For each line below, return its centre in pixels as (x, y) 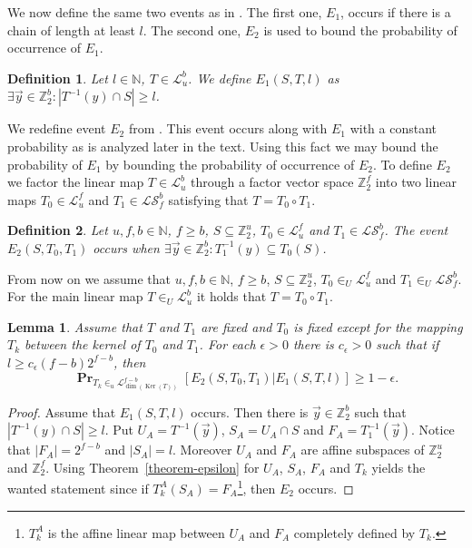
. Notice (433, 430)
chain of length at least (71, 29)
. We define (220, 78)
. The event (416, 230)
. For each (227, 344)
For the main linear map (75, 296)
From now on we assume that (89, 278)
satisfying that (208, 199)
